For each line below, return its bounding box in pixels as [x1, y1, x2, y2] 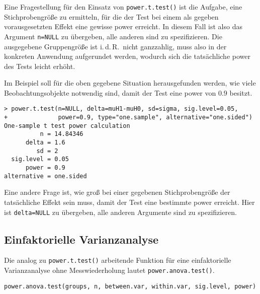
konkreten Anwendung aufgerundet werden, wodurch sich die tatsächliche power [4, 51, 250, 61]
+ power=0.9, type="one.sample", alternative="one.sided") [4, 114, 252, 121]
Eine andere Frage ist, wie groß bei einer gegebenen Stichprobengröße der [4, 187, 230, 197]
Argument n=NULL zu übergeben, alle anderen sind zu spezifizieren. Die [4, 31, 222, 41]
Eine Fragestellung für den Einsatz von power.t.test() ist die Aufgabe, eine [4, 2, 242, 12]
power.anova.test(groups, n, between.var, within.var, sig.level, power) [4, 282, 256, 290]
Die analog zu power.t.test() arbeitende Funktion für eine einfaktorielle [4, 255, 231, 265]
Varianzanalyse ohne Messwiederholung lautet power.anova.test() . [4, 265, 215, 275]
